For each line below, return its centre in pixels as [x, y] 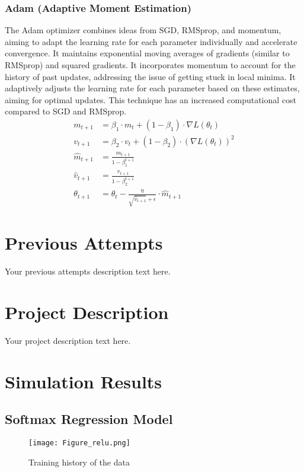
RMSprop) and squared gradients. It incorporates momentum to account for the [150, 65]
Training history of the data [79, 462]
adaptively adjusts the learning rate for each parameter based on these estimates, [152, 88]
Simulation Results [84, 381]
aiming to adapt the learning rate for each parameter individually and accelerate [151, 41]
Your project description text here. [68, 341]
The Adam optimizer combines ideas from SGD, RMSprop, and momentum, [143, 30]
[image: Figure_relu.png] [79, 443]
